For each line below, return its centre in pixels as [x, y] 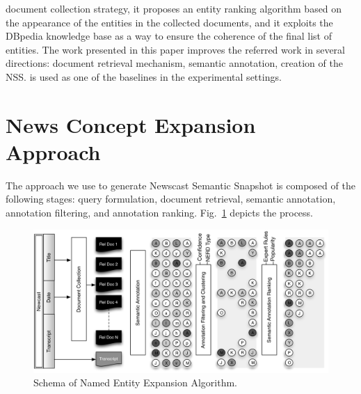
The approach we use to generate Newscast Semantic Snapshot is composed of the [180, 185]
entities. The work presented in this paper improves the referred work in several [175, 49]
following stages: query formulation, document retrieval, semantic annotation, [171, 199]
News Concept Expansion [131, 124]
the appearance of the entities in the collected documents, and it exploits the [169, 22]
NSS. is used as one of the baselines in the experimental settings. [144, 76]
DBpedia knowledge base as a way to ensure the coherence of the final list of [169, 36]
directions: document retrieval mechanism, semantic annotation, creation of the [174, 63]
